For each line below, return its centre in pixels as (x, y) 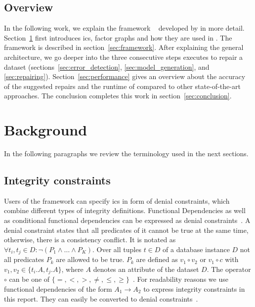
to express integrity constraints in (194, 288)
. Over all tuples (117, 249)
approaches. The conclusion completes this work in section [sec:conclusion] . (118, 96)
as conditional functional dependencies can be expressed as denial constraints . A (127, 220)
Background (46, 130)
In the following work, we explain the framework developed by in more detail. (124, 28)
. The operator (229, 269)
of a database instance (196, 249)
